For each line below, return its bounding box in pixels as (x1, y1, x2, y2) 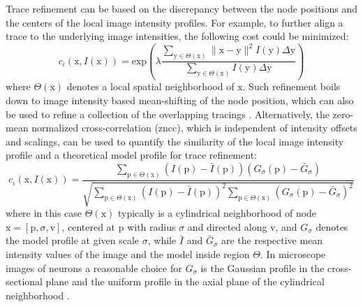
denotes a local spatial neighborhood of (66, 79, 235, 94)
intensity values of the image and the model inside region (6, 247, 250, 262)
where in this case (6, 206, 82, 220)
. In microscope (260, 247, 326, 262)
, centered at (61, 219, 116, 234)
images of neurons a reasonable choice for (6, 260, 182, 275)
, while (147, 233, 177, 248)
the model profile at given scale (6, 233, 140, 248)
